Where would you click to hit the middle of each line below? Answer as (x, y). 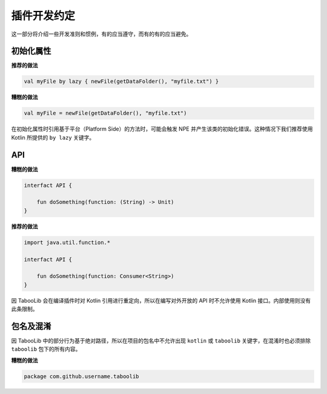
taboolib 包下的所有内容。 (46, 349)
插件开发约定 (43, 16)
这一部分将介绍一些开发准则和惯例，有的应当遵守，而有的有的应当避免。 (101, 34)
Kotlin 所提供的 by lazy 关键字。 (53, 137)
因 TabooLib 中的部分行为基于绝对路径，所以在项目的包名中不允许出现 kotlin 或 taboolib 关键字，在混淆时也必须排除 (161, 341)
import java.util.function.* (67, 242)
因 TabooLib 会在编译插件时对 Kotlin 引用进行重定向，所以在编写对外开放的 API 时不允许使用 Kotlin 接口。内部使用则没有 (161, 300)
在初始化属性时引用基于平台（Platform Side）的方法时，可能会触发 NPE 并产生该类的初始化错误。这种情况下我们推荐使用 (162, 129)
